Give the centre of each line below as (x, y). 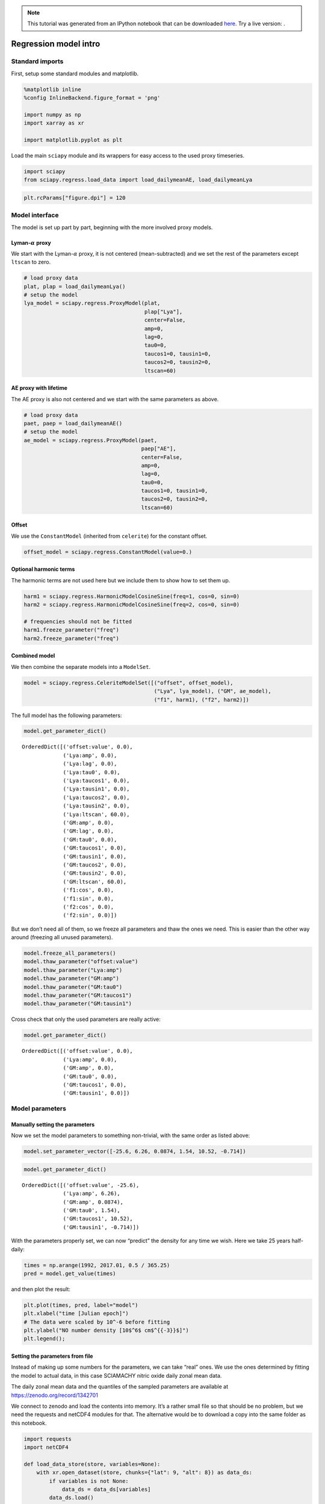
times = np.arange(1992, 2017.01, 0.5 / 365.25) (97, 1265)
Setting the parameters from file (52, 1356)
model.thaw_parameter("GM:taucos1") (78, 995)
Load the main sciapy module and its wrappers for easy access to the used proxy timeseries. (128, 155)
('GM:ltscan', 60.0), (95, 882)
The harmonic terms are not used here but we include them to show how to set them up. (121, 580)
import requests (48, 1439)
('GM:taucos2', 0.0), (95, 864)
